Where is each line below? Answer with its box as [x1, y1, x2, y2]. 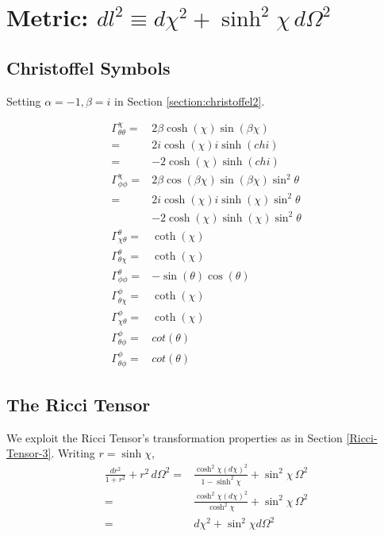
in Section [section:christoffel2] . [114, 92, 265, 109]
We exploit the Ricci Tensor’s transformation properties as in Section [6, 429, 343, 445]
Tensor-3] [6, 445, 52, 461]
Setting [6, 92, 41, 109]
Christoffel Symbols [6, 55, 171, 79]
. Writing [51, 445, 95, 461]
